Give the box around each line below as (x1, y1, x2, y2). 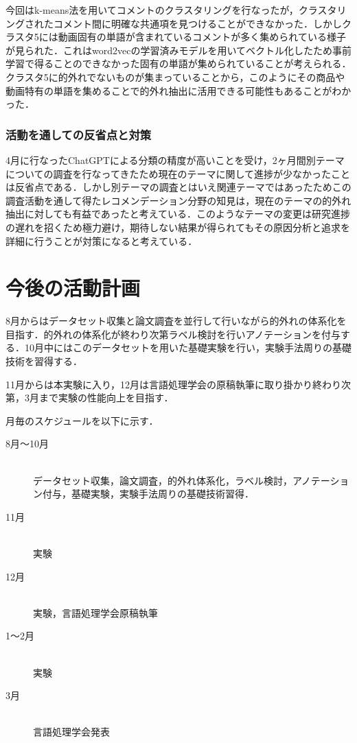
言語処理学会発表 (33, 724, 110, 739)
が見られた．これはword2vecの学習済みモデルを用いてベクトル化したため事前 (5, 43, 352, 57)
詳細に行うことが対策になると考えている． (5, 233, 198, 248)
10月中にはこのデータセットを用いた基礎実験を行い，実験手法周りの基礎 (24, 340, 352, 355)
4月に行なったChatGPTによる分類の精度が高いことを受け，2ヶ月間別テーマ (5, 152, 345, 167)
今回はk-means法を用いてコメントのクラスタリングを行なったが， (5, 3, 299, 16)
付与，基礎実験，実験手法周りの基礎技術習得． (42, 486, 254, 501)
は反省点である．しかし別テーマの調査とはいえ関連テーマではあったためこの (5, 180, 352, 194)
